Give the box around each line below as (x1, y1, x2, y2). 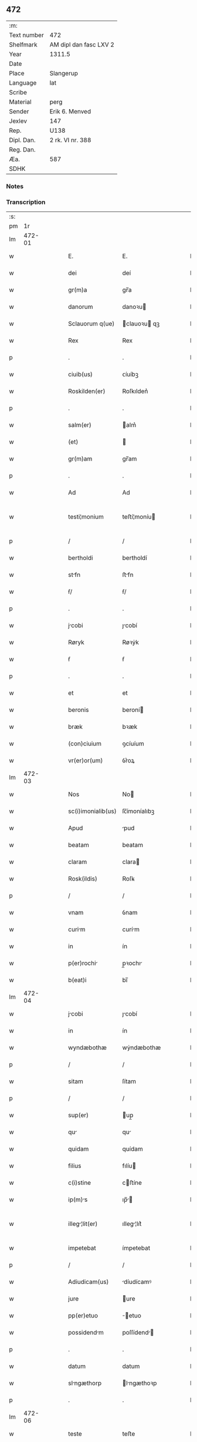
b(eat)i (68, 976, 87, 984)
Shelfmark (9, 41, 38, 49)
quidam (68, 1145, 89, 1153)
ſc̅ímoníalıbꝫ (122, 807, 155, 815)
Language (9, 79, 37, 87)
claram (68, 858, 87, 866)
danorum (68, 302, 93, 311)
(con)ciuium (68, 740, 101, 748)
